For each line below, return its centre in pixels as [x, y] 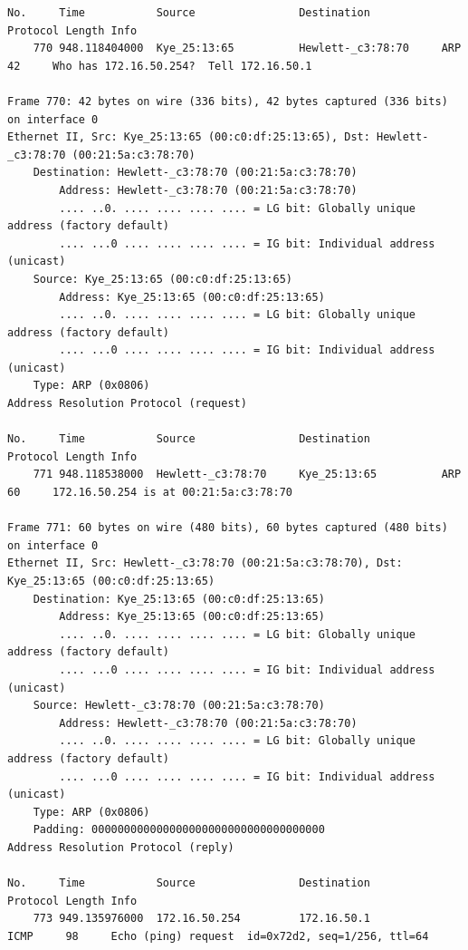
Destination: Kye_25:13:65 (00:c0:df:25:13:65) [179, 599]
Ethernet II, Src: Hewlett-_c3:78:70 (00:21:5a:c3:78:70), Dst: [205, 563]
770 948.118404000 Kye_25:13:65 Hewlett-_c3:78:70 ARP [247, 48]
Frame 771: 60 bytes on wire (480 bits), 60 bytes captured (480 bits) [228, 528]
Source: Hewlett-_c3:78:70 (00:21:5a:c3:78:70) [179, 706]
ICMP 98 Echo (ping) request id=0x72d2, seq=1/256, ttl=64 [218, 936]
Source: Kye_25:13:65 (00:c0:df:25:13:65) [162, 279]
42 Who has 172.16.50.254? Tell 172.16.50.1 [160, 66]
